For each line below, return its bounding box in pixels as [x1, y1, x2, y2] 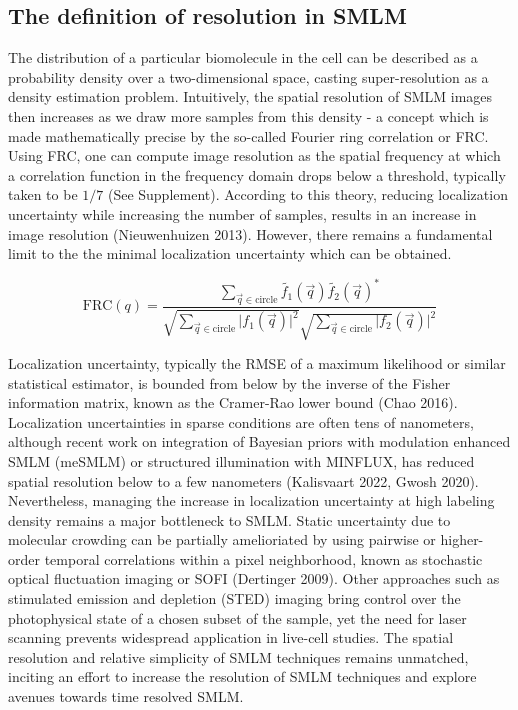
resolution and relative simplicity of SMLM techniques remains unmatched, [8, 646, 469, 667]
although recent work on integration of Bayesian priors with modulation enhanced [8, 431, 511, 452]
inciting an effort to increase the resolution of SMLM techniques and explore [8, 666, 477, 687]
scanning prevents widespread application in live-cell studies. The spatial [8, 627, 454, 648]
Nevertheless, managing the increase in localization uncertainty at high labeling [8, 490, 495, 511]
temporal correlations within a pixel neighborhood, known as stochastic [44, 548, 483, 569]
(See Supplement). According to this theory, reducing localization [107, 184, 508, 205]
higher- [440, 529, 484, 550]
